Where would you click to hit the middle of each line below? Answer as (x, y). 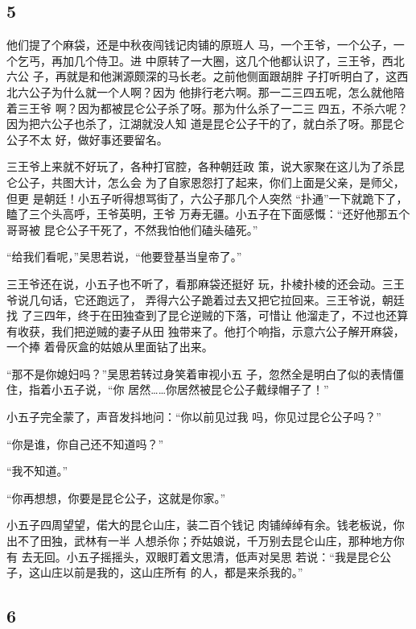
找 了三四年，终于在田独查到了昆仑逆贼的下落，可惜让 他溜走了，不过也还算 (208, 315)
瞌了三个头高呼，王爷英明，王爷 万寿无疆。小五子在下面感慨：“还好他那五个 (208, 214)
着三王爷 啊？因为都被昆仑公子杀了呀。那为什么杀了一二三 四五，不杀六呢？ (208, 108)
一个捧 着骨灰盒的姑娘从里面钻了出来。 (110, 347)
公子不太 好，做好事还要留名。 (87, 139)
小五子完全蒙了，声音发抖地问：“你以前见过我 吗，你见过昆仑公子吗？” (194, 417)
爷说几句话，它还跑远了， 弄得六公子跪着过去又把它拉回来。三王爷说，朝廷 (206, 299)
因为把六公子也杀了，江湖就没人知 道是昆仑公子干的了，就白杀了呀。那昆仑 (206, 124)
